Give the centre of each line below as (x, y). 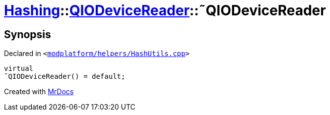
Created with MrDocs (39, 92)
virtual (19, 69)
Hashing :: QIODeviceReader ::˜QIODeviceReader (165, 10)
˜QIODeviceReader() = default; (65, 77)
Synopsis (28, 34)
